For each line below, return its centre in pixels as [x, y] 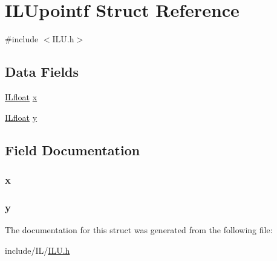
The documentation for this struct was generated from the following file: [139, 229]
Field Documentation [73, 150]
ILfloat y [21, 117]
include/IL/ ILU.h [37, 250]
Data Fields [42, 72]
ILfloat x [21, 96]
